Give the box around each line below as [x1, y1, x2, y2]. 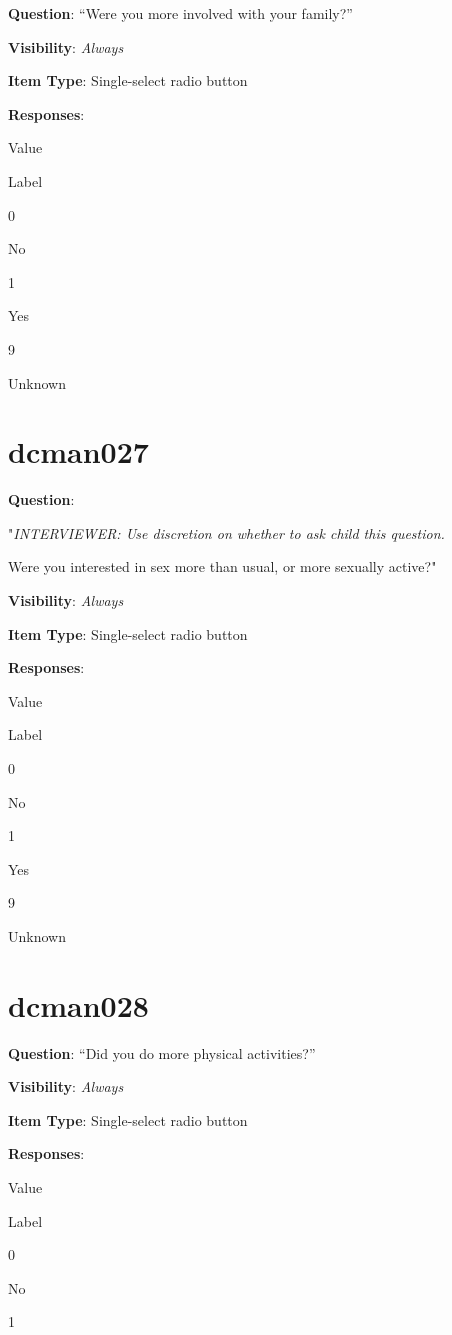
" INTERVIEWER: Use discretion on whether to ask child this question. [8, 522, 445, 543]
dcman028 [8, 984, 149, 1025]
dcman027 [8, 431, 149, 472]
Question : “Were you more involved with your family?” [8, 3, 353, 23]
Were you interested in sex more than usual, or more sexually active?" [8, 556, 437, 577]
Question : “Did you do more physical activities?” [8, 1042, 316, 1063]
